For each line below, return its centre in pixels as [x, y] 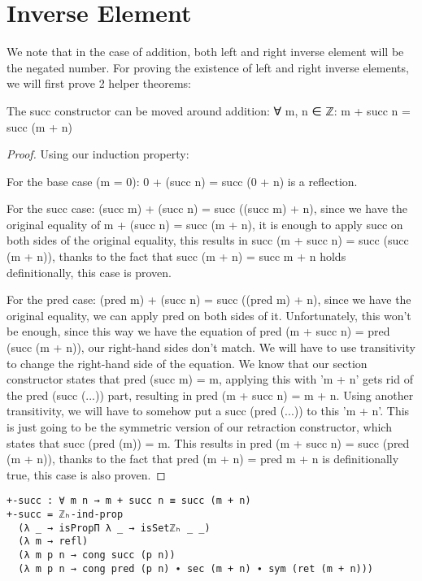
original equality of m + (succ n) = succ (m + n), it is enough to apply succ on [205, 224]
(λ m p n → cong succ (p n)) [97, 555]
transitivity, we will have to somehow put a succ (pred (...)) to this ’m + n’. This [208, 411]
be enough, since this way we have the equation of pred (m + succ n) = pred [198, 331]
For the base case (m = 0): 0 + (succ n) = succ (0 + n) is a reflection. [182, 181]
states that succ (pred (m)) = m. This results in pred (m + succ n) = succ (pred [208, 442]
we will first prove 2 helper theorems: [99, 83]
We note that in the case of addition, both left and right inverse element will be [205, 52]
